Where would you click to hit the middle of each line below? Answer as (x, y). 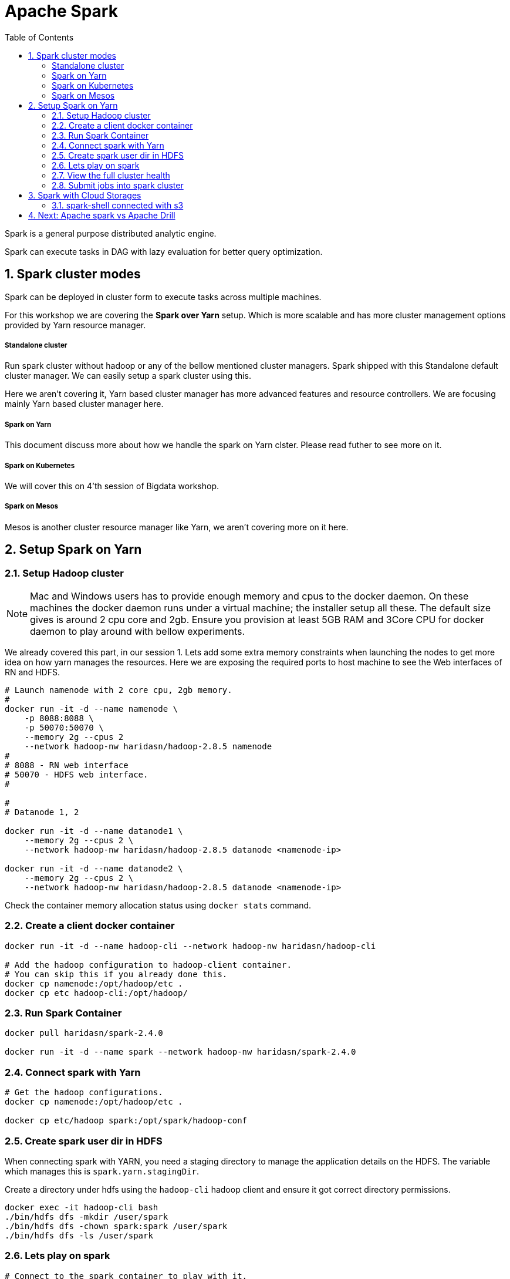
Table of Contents (39, 37)
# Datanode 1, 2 (42, 812)
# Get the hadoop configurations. (84, 1093)
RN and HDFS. (32, 672)
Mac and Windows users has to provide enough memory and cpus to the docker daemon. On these (249, 596)
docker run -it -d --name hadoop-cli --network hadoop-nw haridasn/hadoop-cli (190, 946)
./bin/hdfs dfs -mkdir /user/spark (87, 1216)
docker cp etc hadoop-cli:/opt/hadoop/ (96, 993)
